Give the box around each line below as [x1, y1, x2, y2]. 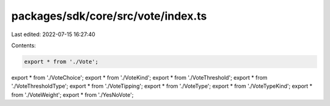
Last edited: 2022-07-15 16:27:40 [11, 31, 96, 38]
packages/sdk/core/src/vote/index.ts [11, 9, 207, 23]
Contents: [11, 42, 36, 49]
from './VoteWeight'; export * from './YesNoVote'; [11, 91, 134, 98]
